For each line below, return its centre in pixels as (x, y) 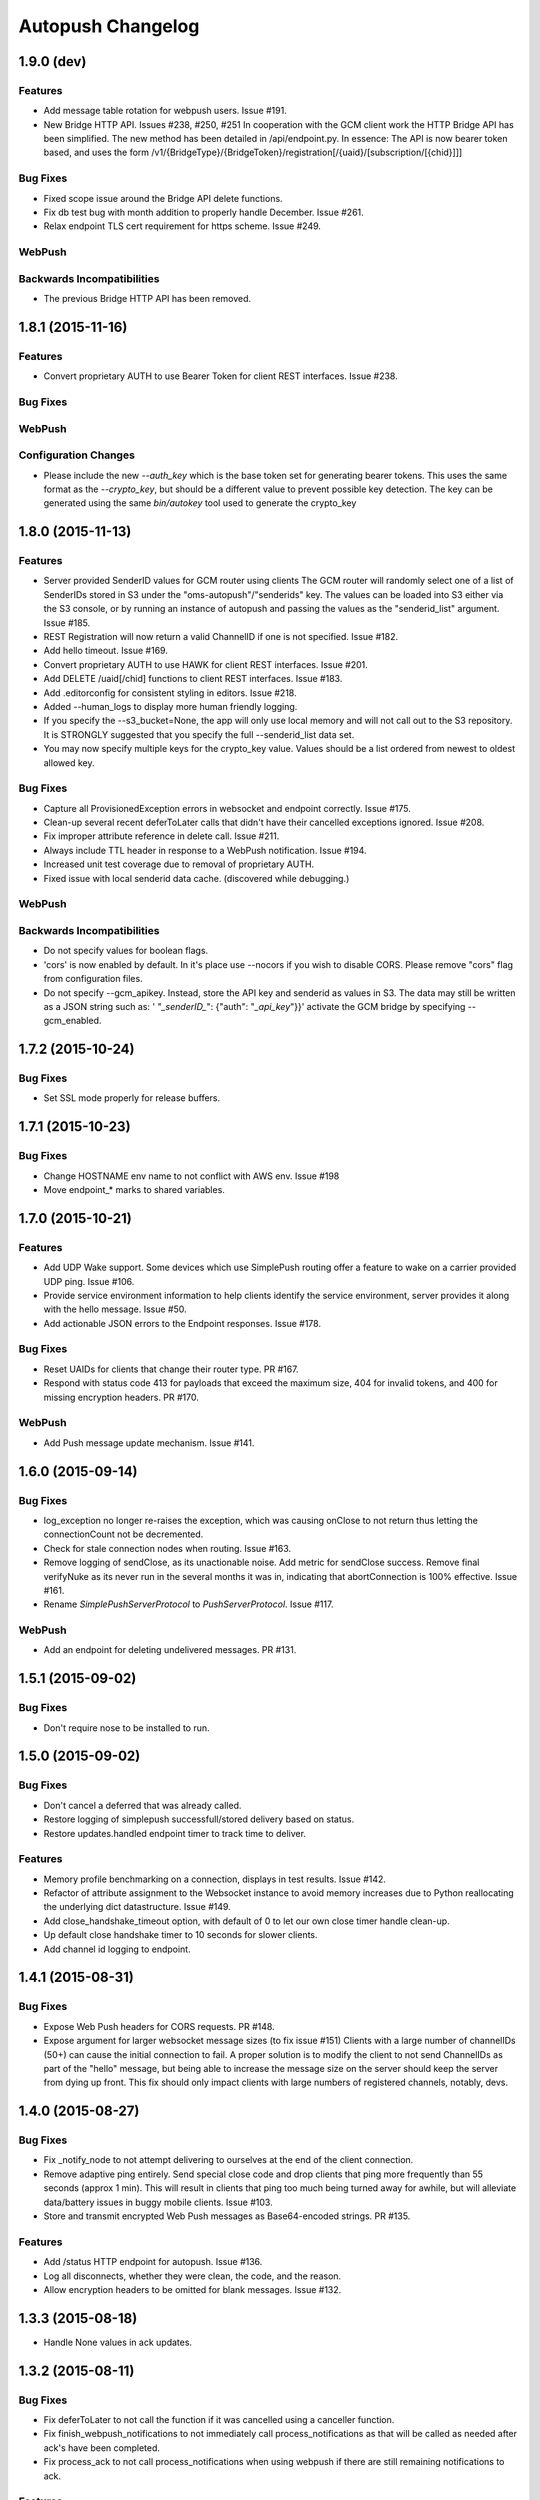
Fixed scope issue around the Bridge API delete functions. (163, 198)
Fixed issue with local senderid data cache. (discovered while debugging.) (196, 878)
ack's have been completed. (101, 2447)
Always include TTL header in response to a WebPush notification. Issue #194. (205, 850)
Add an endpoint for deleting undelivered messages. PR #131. (170, 1650)
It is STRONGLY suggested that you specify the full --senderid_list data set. (199, 734)
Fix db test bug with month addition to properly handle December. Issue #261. (203, 212)
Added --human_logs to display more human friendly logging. (170, 706)
